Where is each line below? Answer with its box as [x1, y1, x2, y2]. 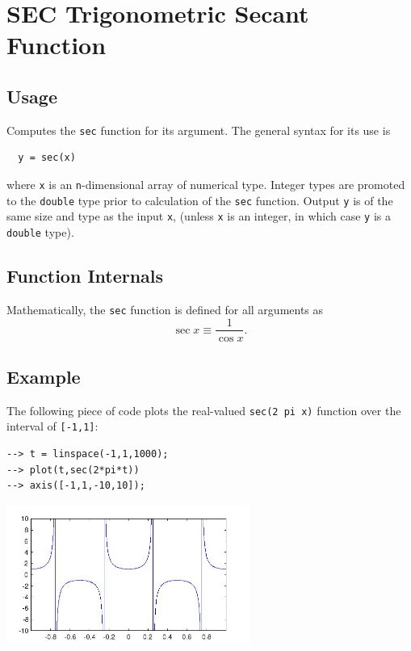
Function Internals [6, 263, 164, 288]
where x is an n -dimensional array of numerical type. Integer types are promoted [6, 176, 405, 193]
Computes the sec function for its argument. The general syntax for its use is [6, 121, 391, 138]
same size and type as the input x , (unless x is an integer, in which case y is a [6, 208, 391, 225]
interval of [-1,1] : [6, 418, 99, 435]
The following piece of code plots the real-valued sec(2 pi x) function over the [6, 401, 401, 418]
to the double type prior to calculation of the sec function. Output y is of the [6, 191, 393, 208]
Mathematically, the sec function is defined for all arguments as [6, 300, 324, 317]
